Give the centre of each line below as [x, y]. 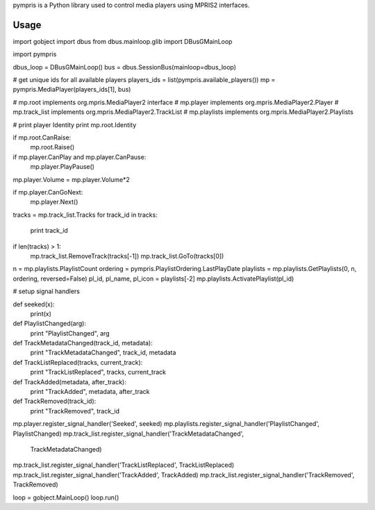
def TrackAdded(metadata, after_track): [69, 381]
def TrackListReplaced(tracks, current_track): [78, 362]
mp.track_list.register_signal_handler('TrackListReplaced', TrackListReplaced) [124, 465]
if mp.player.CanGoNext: [48, 192]
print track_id [49, 231]
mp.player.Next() [54, 202]
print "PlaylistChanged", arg [70, 333]
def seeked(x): [34, 304]
